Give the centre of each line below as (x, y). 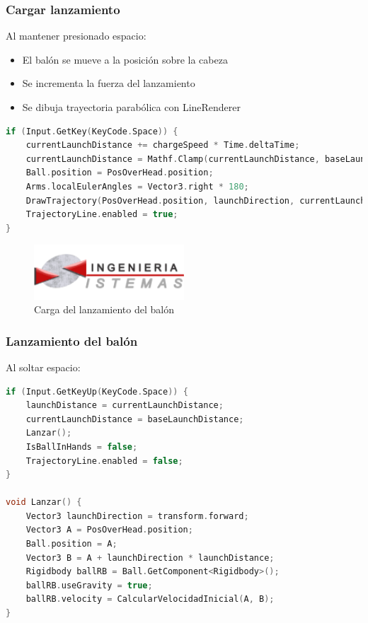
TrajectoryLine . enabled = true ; (102, 215)
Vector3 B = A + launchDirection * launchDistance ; (150, 558)
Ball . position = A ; (71, 544)
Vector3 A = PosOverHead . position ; (109, 530)
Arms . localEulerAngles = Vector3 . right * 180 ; (137, 186)
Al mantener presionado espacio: (76, 36)
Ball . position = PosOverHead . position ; (120, 173)
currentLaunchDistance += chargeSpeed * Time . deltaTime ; (163, 145)
